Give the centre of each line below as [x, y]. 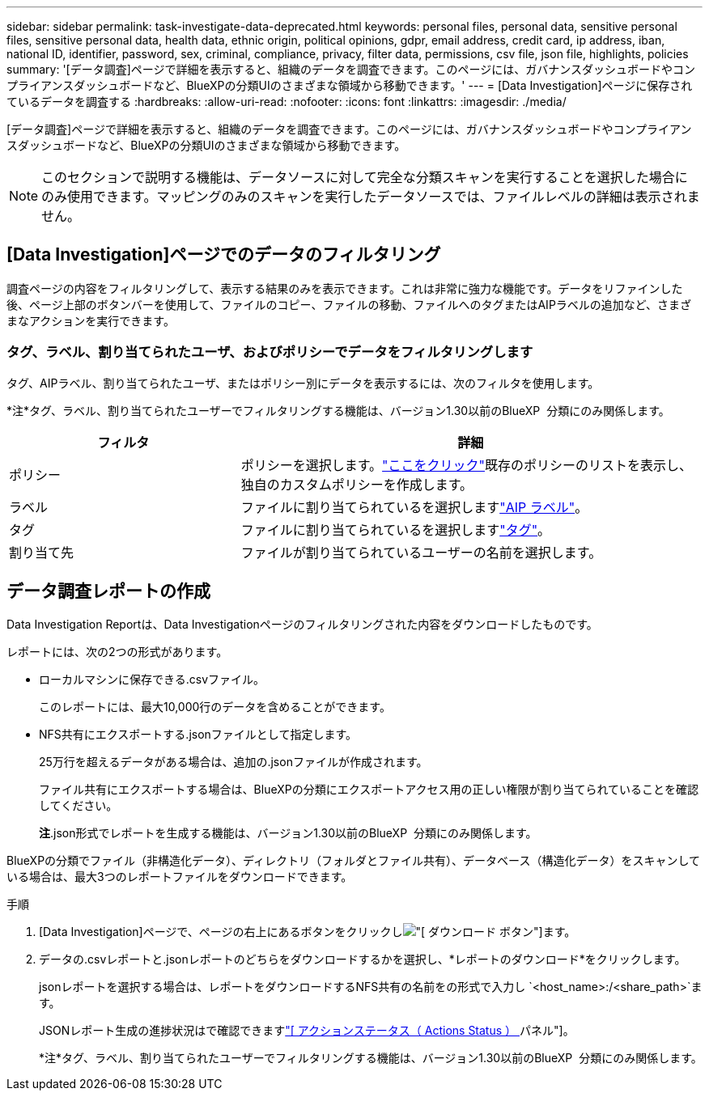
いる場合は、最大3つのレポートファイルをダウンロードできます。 [180, 877]
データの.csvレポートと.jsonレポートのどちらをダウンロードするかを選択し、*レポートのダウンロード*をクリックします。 [363, 959]
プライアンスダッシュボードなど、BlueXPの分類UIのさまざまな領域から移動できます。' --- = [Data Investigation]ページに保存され [350, 85]
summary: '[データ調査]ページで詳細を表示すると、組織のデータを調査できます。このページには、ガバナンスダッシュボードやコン [351, 69]
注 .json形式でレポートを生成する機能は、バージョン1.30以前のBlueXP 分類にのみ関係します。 [288, 833]
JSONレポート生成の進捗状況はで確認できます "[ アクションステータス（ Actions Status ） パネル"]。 [307, 1031]
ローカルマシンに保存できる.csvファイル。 [152, 680]
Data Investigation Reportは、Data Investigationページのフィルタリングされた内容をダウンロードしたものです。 [302, 625]
